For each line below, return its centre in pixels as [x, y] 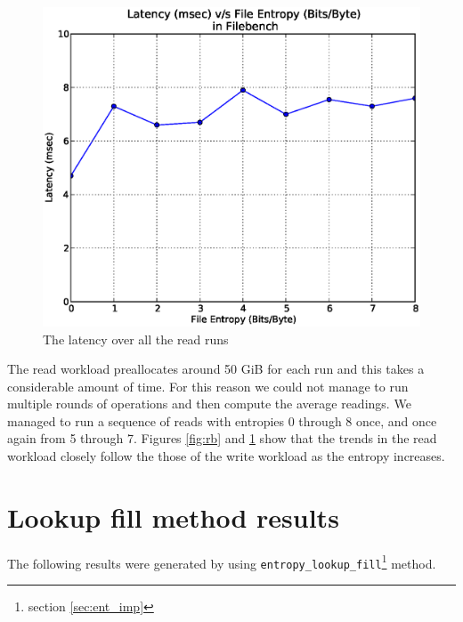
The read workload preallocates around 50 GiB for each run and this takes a [216, 369]
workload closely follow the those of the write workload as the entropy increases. [226, 456]
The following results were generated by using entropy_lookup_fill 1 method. [222, 561]
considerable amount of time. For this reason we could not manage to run [208, 386]
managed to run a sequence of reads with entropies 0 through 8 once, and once [222, 420]
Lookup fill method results [173, 517]
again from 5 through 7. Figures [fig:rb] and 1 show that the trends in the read [222, 438]
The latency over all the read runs [136, 339]
